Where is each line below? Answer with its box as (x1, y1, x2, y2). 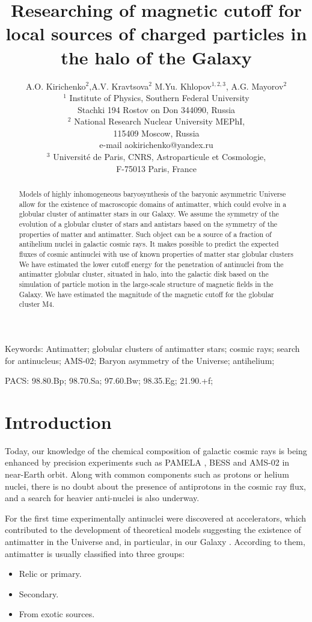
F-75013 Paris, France (116, 162, 197, 174)
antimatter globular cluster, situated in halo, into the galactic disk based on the (19, 269, 269, 279)
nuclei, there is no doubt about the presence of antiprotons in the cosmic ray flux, (5, 479, 306, 492)
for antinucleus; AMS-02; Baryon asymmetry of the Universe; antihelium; (5, 354, 275, 366)
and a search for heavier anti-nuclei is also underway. (5, 491, 200, 504)
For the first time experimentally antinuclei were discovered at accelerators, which (5, 511, 307, 524)
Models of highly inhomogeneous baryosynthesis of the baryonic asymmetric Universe (19, 189, 286, 199)
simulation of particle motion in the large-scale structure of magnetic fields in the (19, 279, 274, 289)
